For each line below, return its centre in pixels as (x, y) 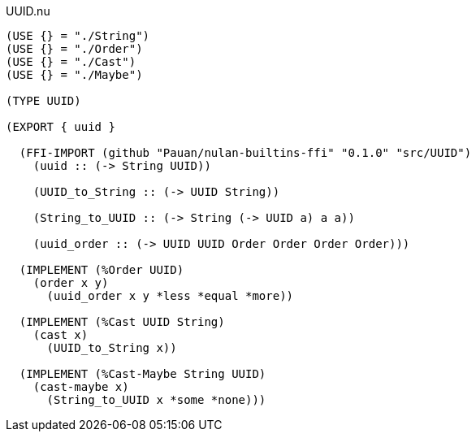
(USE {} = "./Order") (74, 49)
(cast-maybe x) (81, 387)
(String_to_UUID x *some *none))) (156, 400)
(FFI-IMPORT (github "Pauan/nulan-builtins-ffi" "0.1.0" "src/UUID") (245, 153)
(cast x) (61, 335)
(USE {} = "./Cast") (71, 62)
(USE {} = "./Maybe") (74, 75)
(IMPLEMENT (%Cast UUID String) (122, 322)
